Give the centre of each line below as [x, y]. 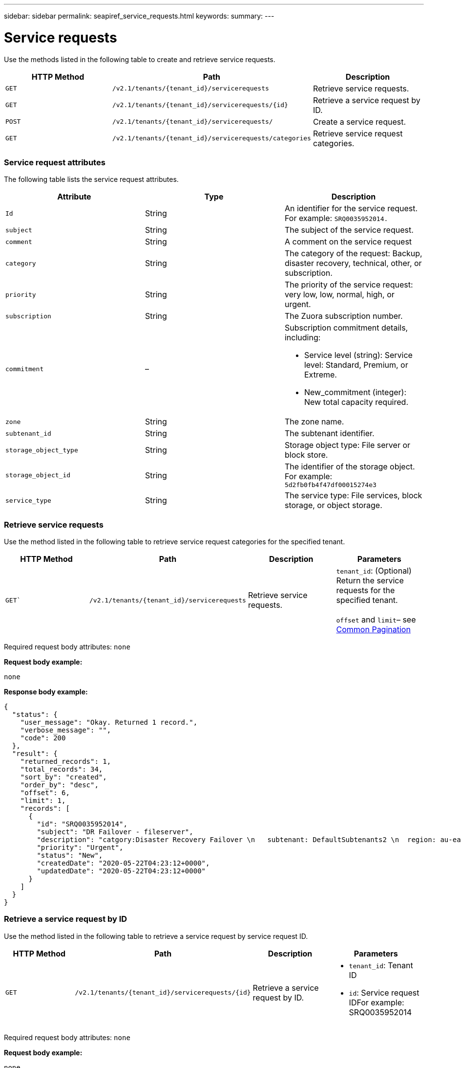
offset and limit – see [376, 620]
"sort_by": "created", [63, 777]
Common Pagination [373, 629]
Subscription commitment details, [346, 328]
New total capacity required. [356, 402]
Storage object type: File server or [347, 445]
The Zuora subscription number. [344, 316]
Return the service [370, 580]
